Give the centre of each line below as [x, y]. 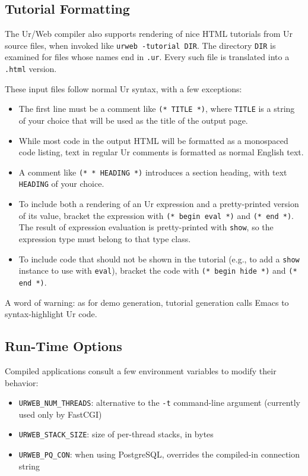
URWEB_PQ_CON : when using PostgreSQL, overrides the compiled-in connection [159, 454]
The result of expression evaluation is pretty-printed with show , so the [146, 227]
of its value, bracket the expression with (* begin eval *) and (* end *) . [156, 215]
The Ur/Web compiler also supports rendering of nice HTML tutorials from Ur [149, 34]
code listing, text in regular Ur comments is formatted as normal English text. [161, 152]
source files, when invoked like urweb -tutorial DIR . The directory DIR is [140, 45]
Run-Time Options [63, 346]
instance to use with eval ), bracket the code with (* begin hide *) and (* [158, 270]
